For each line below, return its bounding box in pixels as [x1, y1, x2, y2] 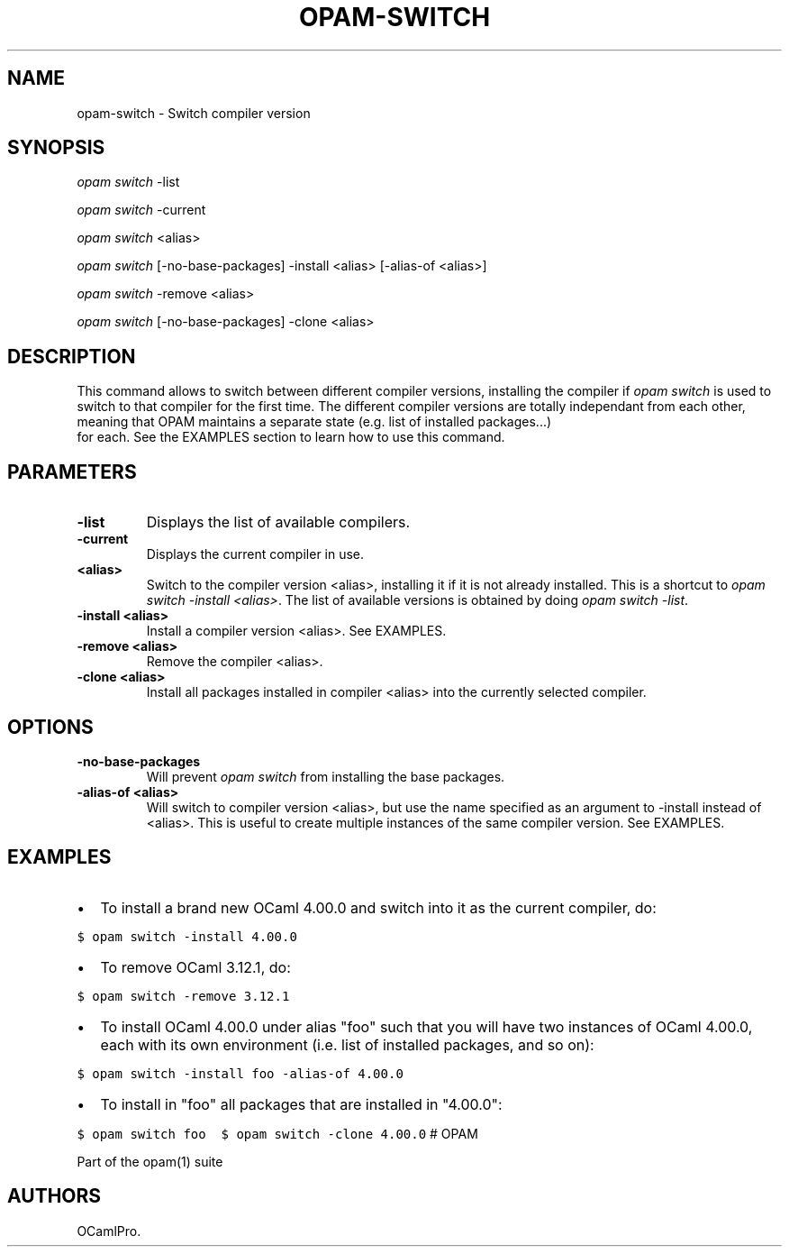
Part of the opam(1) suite [77, 1153, 223, 1169]
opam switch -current [77, 202, 206, 218]
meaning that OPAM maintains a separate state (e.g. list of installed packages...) [77, 414, 552, 430]
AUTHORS [7, 1185, 102, 1208]
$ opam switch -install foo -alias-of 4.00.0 [77, 1066, 404, 1081]
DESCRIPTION [7, 344, 136, 368]
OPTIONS [7, 715, 94, 738]
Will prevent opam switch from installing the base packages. [146, 768, 505, 784]
